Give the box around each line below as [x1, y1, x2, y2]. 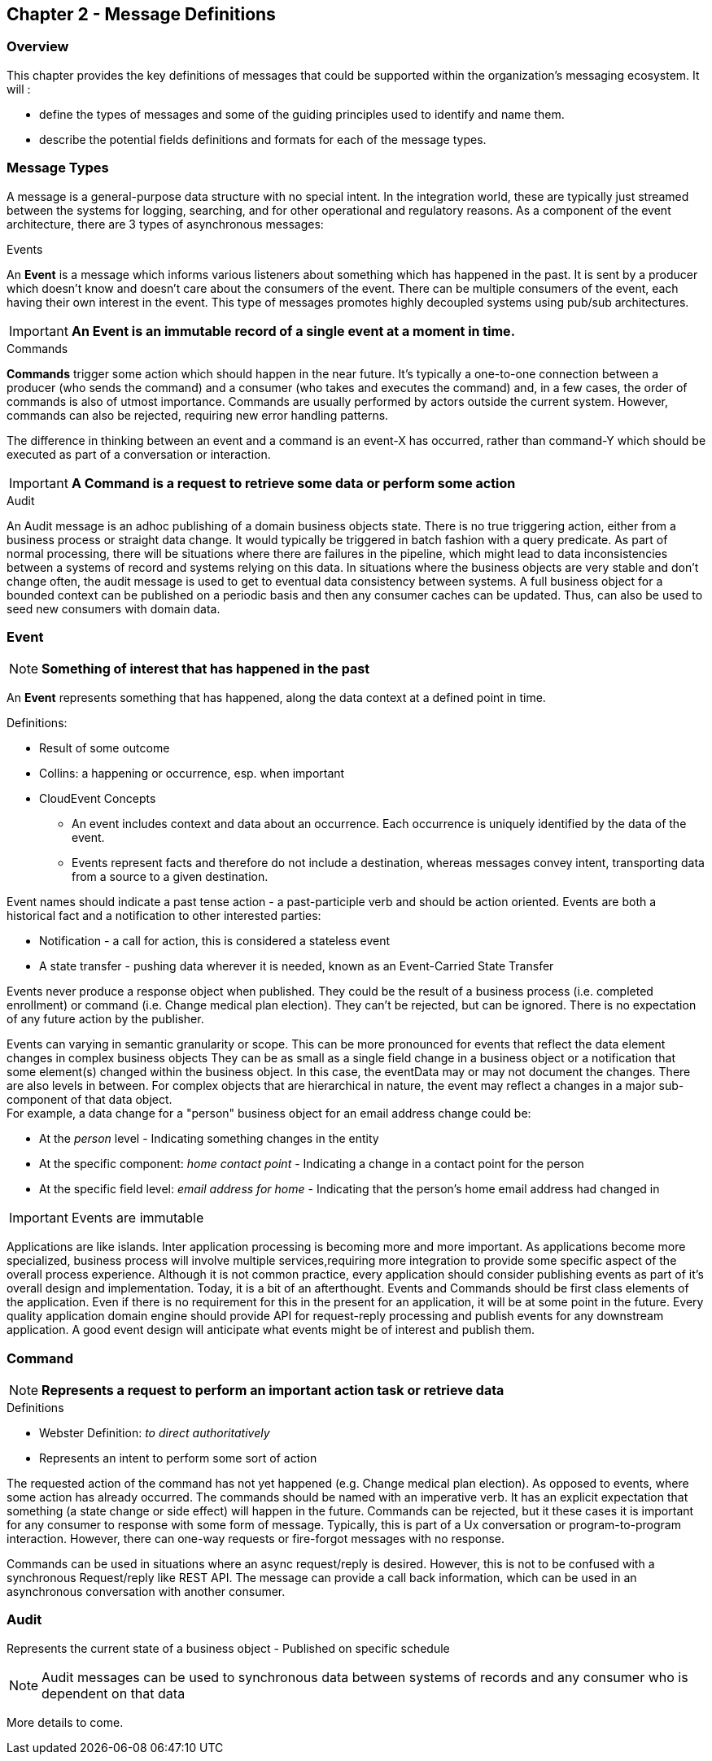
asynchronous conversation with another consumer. [7, 1584, 286, 1599]
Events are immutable [71, 1210, 204, 1227]
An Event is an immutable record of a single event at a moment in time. [71, 322, 515, 339]
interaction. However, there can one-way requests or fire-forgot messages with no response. [7, 1532, 505, 1546]
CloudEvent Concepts [39, 791, 156, 806]
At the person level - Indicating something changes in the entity [39, 1131, 379, 1146]
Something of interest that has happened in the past [41, 660, 370, 678]
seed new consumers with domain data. [7, 601, 221, 616]
